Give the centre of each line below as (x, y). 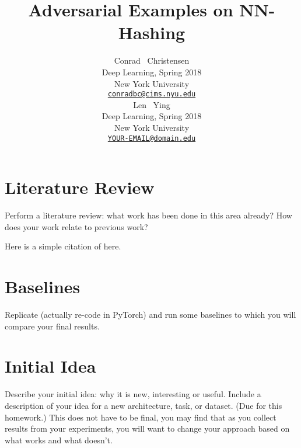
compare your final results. (52, 326)
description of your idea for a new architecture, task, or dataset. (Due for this (143, 405)
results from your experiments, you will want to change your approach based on (147, 428)
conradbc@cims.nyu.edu (152, 94)
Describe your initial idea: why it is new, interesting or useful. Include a (133, 394)
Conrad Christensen (152, 60)
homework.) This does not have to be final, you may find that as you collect (141, 417)
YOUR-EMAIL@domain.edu (152, 138)
